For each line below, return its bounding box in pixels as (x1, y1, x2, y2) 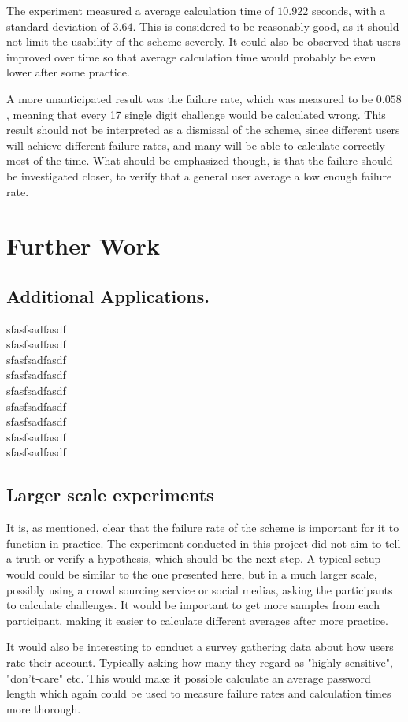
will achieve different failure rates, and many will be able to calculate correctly (6, 136, 385, 153)
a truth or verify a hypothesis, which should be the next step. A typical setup (6, 550, 381, 567)
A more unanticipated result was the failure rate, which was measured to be (6, 90, 373, 106)
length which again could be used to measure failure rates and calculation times (6, 685, 391, 702)
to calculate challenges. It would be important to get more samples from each (6, 597, 380, 613)
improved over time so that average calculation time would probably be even (6, 48, 376, 65)
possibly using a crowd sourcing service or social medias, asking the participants (6, 581, 393, 597)
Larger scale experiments (6, 482, 214, 507)
